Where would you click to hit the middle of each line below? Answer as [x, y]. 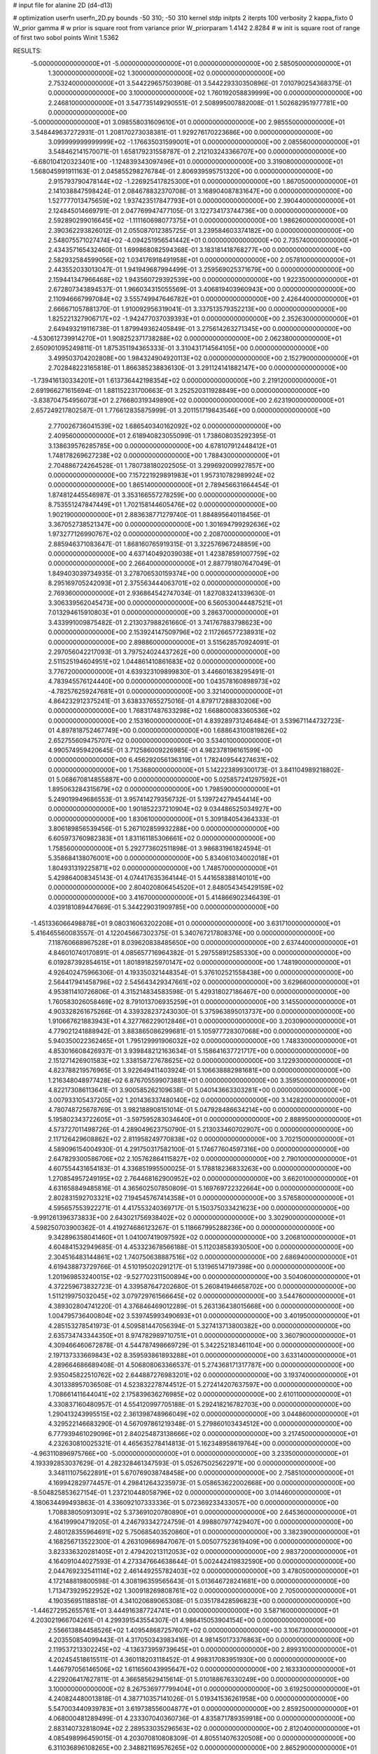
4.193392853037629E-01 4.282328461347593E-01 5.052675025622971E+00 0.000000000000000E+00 [183, 1464]
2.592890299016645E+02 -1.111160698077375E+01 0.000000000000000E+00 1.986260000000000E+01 [202, 220]
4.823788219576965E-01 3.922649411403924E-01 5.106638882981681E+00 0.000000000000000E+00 [199, 1071]
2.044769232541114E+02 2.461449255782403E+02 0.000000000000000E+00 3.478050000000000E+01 [203, 1571]
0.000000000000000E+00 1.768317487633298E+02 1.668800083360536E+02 [164, 711]
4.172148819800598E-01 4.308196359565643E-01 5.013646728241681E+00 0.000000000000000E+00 [199, 1581]
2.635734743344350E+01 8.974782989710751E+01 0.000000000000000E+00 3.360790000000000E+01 [202, 1335]
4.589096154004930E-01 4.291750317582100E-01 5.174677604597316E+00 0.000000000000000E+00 [199, 1149]
